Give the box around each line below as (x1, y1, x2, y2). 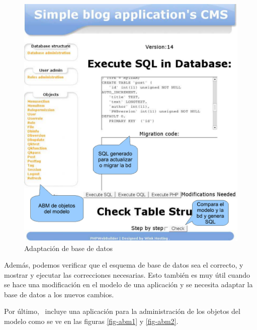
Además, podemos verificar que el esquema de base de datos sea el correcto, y (4, 260, 243, 270)
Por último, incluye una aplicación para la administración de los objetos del (4, 306, 240, 316)
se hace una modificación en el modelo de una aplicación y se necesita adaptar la (4, 279, 253, 290)
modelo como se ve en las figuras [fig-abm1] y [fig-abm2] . (4, 316, 179, 326)
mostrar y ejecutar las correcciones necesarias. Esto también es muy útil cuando (4, 269, 250, 280)
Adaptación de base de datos (24, 242, 113, 253)
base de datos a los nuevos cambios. (4, 289, 114, 299)
